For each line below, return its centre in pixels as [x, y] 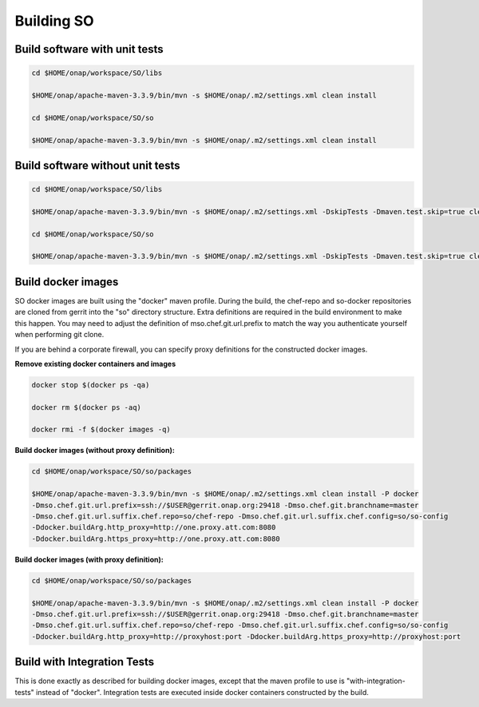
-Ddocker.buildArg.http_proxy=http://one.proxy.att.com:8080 [154, 528]
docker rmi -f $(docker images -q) [101, 430]
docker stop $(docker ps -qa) [91, 385]
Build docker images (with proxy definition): [89, 559]
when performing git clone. [59, 335]
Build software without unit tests [97, 165]
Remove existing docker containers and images [95, 363]
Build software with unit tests [89, 49]
